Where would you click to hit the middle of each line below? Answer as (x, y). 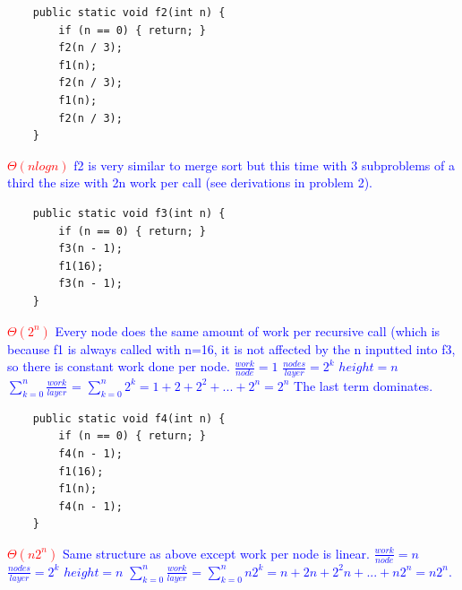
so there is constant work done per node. (119, 366)
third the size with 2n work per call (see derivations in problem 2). (190, 182)
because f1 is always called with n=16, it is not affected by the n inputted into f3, (231, 348)
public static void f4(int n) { (129, 418)
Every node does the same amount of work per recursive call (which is (248, 330)
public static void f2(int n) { (129, 13)
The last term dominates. (364, 385)
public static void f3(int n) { (129, 213)
